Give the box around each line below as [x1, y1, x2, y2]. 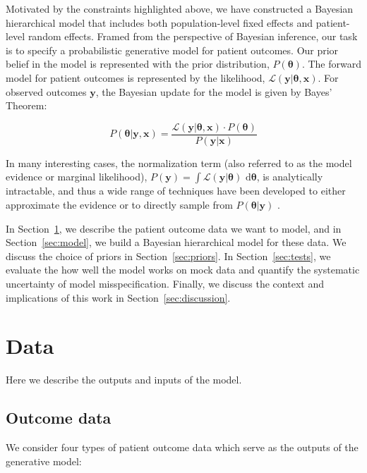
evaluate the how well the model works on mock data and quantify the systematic [6, 262, 360, 277]
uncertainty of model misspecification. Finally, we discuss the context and [6, 276, 324, 290]
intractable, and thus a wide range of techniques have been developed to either [6, 183, 346, 198]
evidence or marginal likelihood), [6, 169, 148, 184]
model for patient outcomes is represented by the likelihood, [6, 70, 265, 85]
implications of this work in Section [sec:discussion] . [6, 290, 231, 305]
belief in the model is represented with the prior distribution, [6, 56, 270, 71]
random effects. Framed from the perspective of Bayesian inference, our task [28, 29, 358, 44]
